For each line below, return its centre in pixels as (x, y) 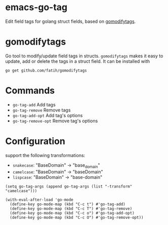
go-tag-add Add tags (34, 104)
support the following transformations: (45, 155)
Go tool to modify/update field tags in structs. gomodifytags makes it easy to (84, 56)
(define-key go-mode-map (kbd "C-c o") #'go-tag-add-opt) (72, 213)
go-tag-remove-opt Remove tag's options (55, 121)
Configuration (35, 141)
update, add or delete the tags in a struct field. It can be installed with (78, 61)
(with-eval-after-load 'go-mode (39, 200)
